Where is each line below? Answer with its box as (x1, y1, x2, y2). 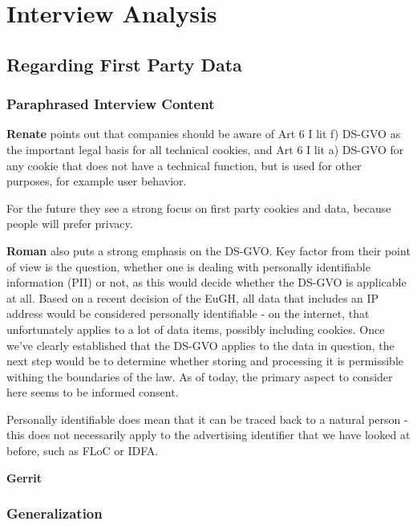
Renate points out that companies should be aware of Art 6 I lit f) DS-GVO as (6, 125, 401, 142)
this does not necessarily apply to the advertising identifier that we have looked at (6, 426, 411, 443)
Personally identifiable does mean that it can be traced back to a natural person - (6, 410, 408, 427)
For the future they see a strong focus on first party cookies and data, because (6, 199, 391, 216)
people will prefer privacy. (6, 215, 133, 232)
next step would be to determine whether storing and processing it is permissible (6, 352, 403, 369)
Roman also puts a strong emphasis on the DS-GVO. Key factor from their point (6, 242, 411, 258)
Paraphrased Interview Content (6, 94, 215, 114)
